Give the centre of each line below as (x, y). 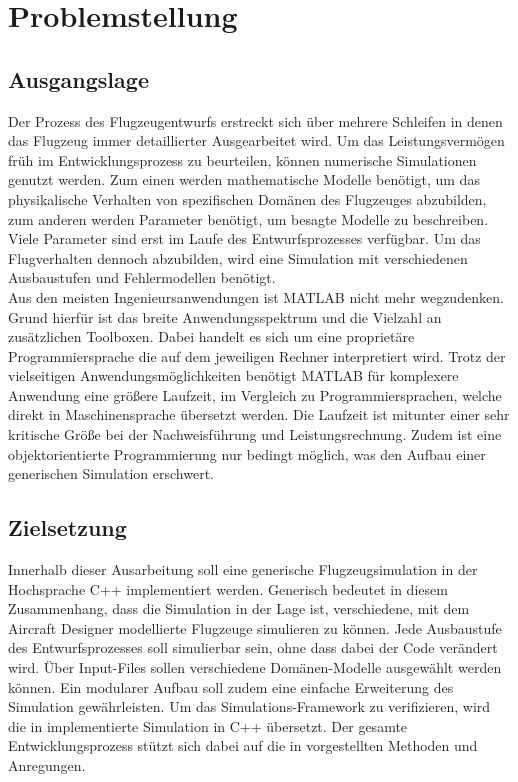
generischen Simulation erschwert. (111, 473)
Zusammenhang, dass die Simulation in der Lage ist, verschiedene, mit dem (239, 608)
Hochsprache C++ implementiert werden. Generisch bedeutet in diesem (228, 588)
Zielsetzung (67, 527)
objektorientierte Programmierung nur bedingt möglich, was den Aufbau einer (247, 453)
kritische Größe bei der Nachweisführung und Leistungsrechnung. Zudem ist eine (255, 434)
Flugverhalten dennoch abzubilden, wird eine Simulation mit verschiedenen (238, 257)
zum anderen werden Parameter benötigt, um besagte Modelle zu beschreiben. (248, 218)
